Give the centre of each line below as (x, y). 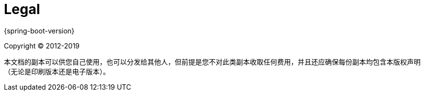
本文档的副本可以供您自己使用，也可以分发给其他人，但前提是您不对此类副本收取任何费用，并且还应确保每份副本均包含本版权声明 (212, 62)
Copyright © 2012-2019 (42, 46)
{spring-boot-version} (39, 31)
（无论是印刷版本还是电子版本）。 (57, 71)
